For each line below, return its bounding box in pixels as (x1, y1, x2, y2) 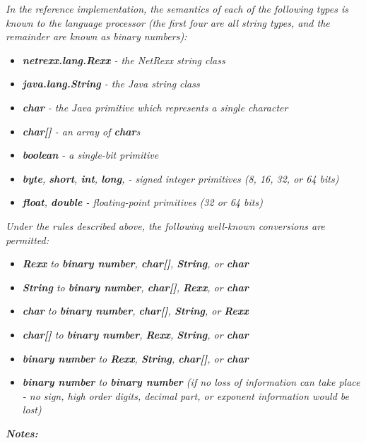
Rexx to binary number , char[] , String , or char (22, 256, 249, 271)
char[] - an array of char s (22, 123, 141, 138)
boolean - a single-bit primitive (22, 147, 159, 162)
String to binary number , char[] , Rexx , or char (22, 279, 249, 294)
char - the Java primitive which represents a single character (22, 99, 288, 114)
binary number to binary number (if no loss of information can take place (22, 375, 360, 389)
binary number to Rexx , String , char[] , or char (22, 351, 249, 365)
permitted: (6, 232, 49, 247)
